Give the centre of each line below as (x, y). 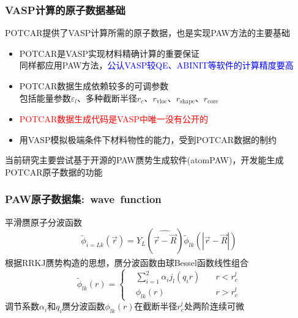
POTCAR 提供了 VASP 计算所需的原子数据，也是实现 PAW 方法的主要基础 (147, 33)
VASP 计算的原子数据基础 (65, 9)
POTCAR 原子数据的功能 (54, 172)
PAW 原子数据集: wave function (83, 199)
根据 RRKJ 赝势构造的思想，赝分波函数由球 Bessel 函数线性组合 (127, 262)
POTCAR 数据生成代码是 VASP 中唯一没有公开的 (114, 119)
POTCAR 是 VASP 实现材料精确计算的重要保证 (110, 53)
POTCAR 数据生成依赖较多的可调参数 (94, 86)
